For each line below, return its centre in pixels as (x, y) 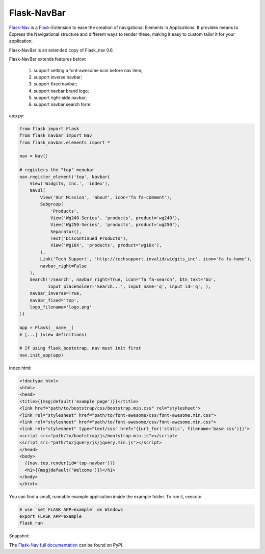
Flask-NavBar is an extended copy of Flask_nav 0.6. (62, 50)
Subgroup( (52, 204)
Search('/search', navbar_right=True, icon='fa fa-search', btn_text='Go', (123, 280)
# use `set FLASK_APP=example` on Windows (71, 509)
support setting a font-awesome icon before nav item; (88, 70)
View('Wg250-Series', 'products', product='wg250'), (115, 225)
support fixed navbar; (55, 84)
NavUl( (38, 190)
